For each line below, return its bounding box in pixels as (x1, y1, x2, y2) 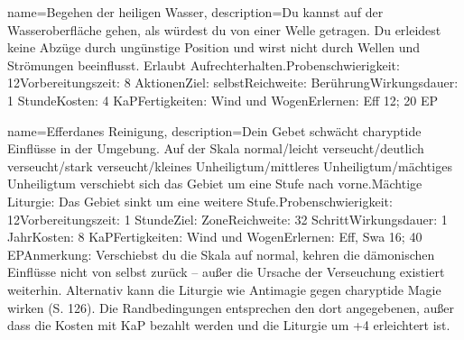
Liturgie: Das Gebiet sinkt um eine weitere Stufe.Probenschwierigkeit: (7, 191, 393, 210)
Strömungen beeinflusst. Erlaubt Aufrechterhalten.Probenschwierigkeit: (7, 55, 400, 74)
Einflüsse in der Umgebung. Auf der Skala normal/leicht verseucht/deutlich (7, 139, 424, 158)
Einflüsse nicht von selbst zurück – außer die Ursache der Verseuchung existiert (7, 262, 445, 281)
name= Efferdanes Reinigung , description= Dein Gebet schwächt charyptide (7, 121, 422, 140)
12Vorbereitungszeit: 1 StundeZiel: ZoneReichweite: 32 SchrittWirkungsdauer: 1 (7, 209, 448, 228)
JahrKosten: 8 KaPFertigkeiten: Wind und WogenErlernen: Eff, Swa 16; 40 (7, 227, 422, 246)
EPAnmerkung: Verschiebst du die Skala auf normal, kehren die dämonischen (7, 244, 435, 263)
